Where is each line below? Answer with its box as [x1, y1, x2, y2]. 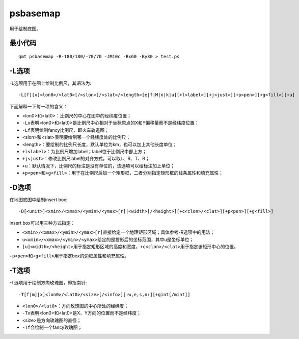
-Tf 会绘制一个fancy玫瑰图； [22, 324, 83, 330]
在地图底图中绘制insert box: [9, 197, 68, 203]
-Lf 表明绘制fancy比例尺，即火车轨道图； [22, 127, 109, 133]
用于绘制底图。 [9, 26, 41, 32]
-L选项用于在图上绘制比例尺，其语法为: [9, 80, 92, 86]
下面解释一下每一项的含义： [9, 103, 68, 109]
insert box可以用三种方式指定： [9, 220, 75, 226]
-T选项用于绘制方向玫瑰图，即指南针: [9, 280, 87, 286]
